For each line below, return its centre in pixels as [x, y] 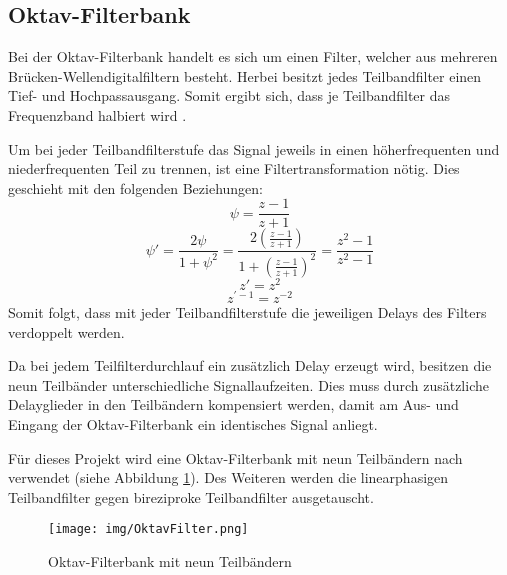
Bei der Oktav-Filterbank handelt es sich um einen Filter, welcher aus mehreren [253, 56]
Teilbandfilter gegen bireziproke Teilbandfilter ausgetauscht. [191, 496]
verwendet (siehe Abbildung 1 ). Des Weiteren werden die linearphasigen [228, 477]
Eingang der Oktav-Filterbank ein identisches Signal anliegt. [193, 423]
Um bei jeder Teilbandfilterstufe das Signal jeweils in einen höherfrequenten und [254, 148]
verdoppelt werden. [66, 331]
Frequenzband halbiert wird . [97, 114]
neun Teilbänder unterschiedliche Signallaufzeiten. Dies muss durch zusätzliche [248, 384]
